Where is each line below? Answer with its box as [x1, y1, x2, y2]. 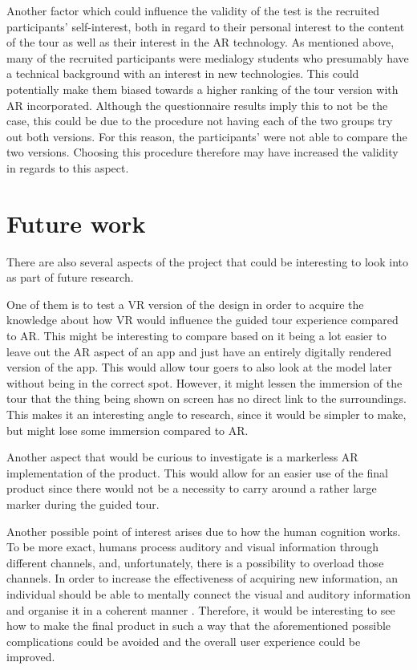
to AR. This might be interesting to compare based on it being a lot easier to [6, 327, 387, 344]
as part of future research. [6, 269, 134, 286]
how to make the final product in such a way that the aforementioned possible [6, 617, 391, 634]
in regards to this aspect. [6, 159, 129, 176]
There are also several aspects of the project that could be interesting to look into [6, 253, 409, 270]
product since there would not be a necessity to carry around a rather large [6, 480, 377, 497]
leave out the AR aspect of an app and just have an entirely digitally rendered [6, 343, 391, 359]
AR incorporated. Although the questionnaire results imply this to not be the [6, 96, 388, 113]
